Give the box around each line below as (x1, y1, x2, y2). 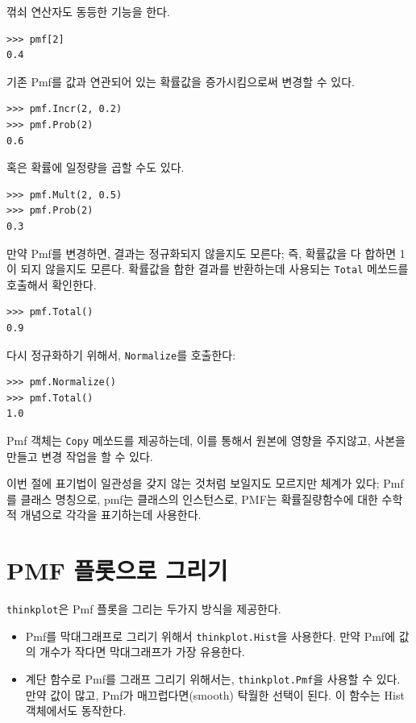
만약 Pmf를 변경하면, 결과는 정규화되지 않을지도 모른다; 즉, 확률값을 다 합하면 (6, 244, 397, 261)
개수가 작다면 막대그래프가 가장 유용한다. (40, 643, 245, 660)
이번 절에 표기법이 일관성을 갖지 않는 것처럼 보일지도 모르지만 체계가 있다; (6, 475, 380, 492)
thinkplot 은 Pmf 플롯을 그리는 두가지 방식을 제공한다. (6, 600, 281, 617)
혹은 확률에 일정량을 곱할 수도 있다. (6, 159, 185, 176)
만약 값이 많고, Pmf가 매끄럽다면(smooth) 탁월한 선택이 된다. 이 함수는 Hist (25, 686, 405, 703)
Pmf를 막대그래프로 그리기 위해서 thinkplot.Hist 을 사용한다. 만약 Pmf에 (25, 627, 396, 644)
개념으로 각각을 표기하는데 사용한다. (20, 506, 202, 523)
